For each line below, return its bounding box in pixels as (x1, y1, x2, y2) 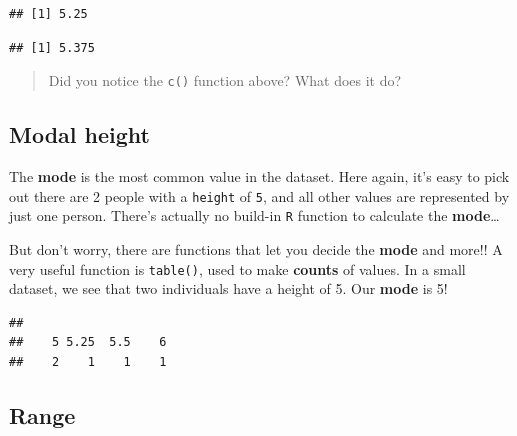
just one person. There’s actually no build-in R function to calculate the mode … (9, 205, 500, 226)
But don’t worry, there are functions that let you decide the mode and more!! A (9, 238, 503, 259)
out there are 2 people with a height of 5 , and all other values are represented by (9, 185, 510, 206)
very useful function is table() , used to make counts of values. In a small (9, 258, 466, 279)
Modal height (9, 119, 150, 150)
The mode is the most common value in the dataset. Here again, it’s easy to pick (9, 166, 510, 187)
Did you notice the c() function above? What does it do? (48, 70, 402, 91)
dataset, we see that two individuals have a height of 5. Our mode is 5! (9, 278, 448, 299)
